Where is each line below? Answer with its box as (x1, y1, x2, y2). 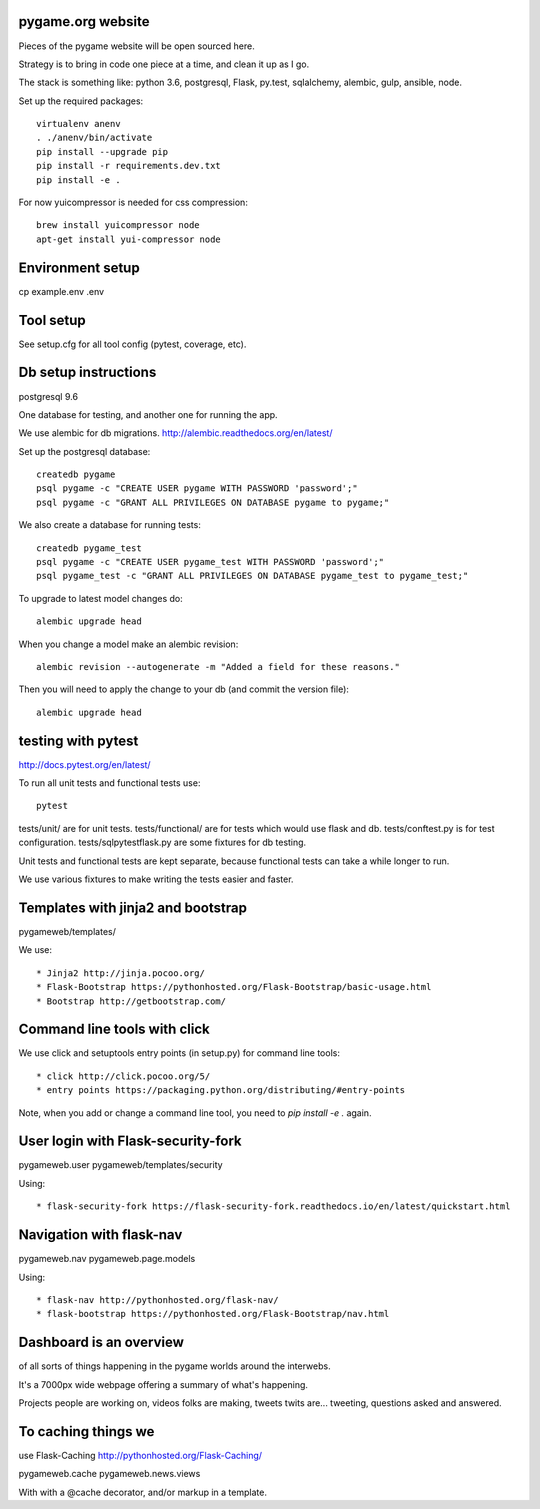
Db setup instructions (18, 364, 157, 381)
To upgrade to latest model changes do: (18, 592, 184, 604)
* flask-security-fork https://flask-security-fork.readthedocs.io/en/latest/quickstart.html (36, 1201, 511, 1212)
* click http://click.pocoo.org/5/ (36, 1070, 211, 1082)
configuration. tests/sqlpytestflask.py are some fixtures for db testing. (18, 836, 307, 849)
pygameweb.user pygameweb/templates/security (18, 1159, 224, 1171)
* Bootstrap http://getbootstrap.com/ (36, 995, 227, 1007)
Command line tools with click (18, 1021, 210, 1038)
